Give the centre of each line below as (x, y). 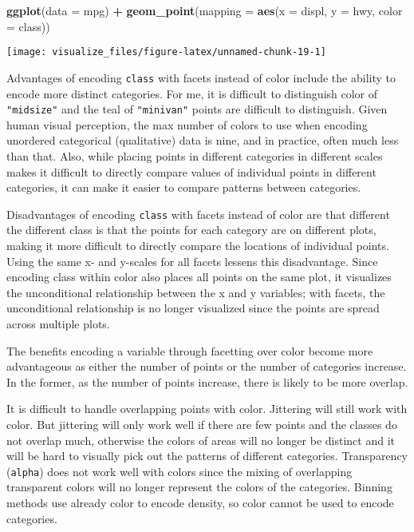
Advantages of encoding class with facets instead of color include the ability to (201, 77)
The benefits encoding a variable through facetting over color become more (190, 350)
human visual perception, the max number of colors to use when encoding (187, 124)
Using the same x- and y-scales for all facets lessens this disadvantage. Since (192, 261)
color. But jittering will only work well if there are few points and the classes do (202, 424)
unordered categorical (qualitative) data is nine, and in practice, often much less (203, 140)
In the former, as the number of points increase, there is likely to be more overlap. (207, 381)
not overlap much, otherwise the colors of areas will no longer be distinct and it (201, 440)
